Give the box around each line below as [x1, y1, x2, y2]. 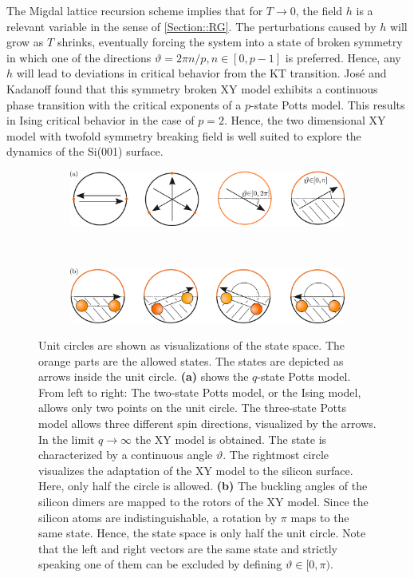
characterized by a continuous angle [38, 446, 213, 463]
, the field [295, 2, 343, 18]
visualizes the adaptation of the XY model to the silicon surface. [38, 461, 353, 478]
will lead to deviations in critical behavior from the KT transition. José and [16, 65, 387, 81]
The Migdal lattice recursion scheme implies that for [6, 2, 263, 18]
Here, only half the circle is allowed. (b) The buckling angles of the [38, 477, 368, 494]
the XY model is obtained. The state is [135, 430, 327, 447]
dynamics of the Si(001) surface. [6, 143, 164, 160]
